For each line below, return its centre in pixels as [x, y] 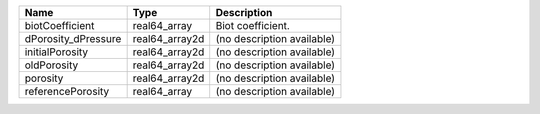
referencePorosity [67, 91]
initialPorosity [56, 52]
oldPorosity [51, 65]
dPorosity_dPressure [73, 38]
